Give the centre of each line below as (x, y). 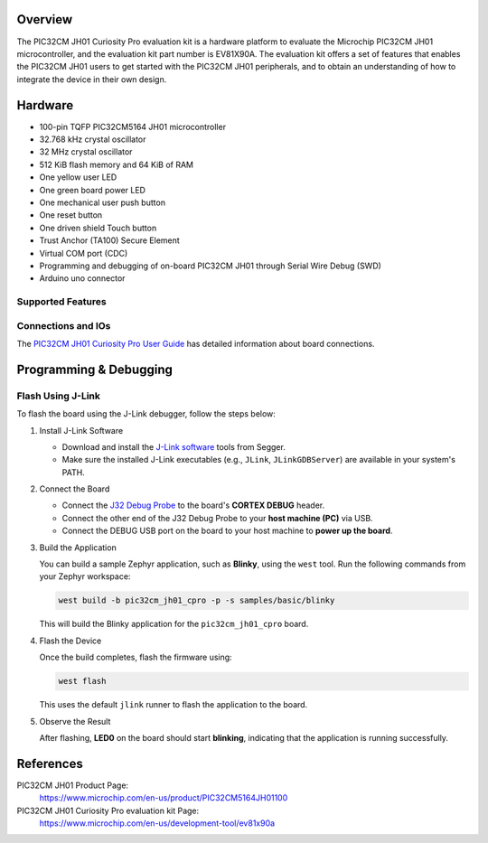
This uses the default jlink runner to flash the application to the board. (174, 705)
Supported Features (62, 302)
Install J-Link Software (81, 430)
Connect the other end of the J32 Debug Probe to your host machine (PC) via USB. (218, 518)
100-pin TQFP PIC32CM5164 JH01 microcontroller (132, 126)
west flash (82, 681)
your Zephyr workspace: (85, 576)
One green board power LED (93, 190)
